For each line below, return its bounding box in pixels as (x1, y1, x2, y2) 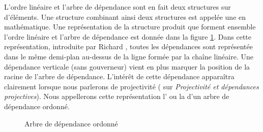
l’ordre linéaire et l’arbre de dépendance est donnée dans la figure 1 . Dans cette (4, 31, 251, 42)
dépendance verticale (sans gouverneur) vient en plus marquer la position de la (4, 61, 250, 72)
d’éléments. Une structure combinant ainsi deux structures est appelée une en (4, 11, 246, 22)
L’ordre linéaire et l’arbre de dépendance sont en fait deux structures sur (4, 2, 231, 12)
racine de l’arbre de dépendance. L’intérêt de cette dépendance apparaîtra (4, 71, 235, 82)
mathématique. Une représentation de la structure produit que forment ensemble (4, 21, 256, 32)
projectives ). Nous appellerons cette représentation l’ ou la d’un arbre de (4, 91, 229, 102)
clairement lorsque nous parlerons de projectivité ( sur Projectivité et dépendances (4, 81, 259, 91)
